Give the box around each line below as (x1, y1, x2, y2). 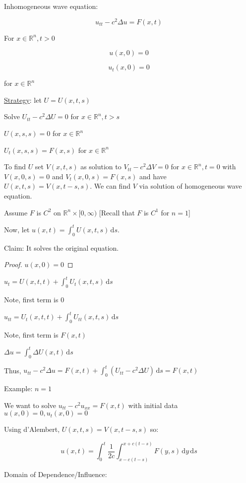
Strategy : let (4, 94, 42, 105)
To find (4, 161, 26, 172)
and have (139, 171, 167, 181)
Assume (4, 207, 28, 217)
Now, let (4, 224, 30, 234)
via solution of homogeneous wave (139, 181, 242, 191)
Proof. (4, 259, 22, 270)
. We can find (90, 181, 130, 191)
